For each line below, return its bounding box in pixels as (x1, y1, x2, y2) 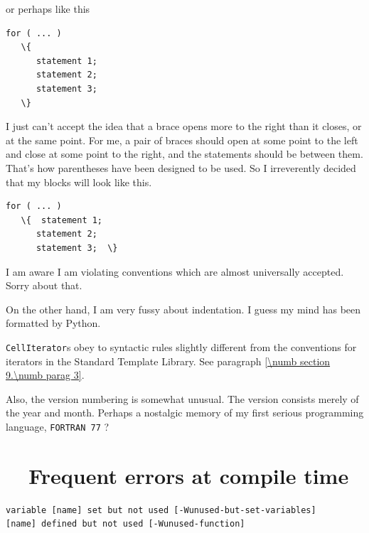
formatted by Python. (6, 316, 101, 330)
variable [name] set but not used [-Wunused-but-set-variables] (6, 505, 316, 515)
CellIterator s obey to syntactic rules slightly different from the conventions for (6, 339, 357, 354)
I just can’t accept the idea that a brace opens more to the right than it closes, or (6, 119, 362, 134)
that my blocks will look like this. (6, 174, 152, 189)
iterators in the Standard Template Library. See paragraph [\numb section (6, 353, 331, 368)
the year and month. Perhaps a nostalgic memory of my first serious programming (6, 405, 364, 420)
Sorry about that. (6, 278, 82, 293)
